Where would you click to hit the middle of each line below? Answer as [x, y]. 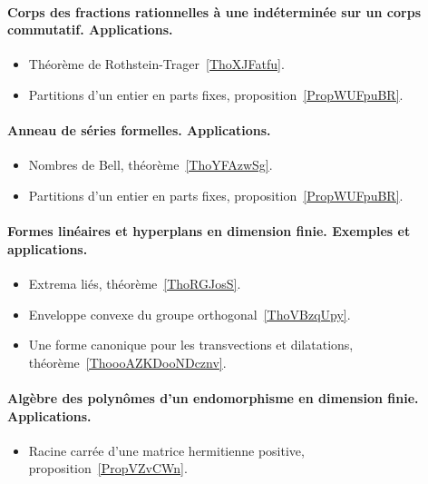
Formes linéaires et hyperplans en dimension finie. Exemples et [209, 231]
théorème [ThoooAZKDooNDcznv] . [127, 362]
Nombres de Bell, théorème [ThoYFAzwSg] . [151, 165]
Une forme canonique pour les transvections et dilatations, [191, 345]
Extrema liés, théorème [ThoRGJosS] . [135, 283]
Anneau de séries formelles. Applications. [139, 130]
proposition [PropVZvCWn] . [108, 468]
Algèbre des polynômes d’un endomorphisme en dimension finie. [213, 397]
